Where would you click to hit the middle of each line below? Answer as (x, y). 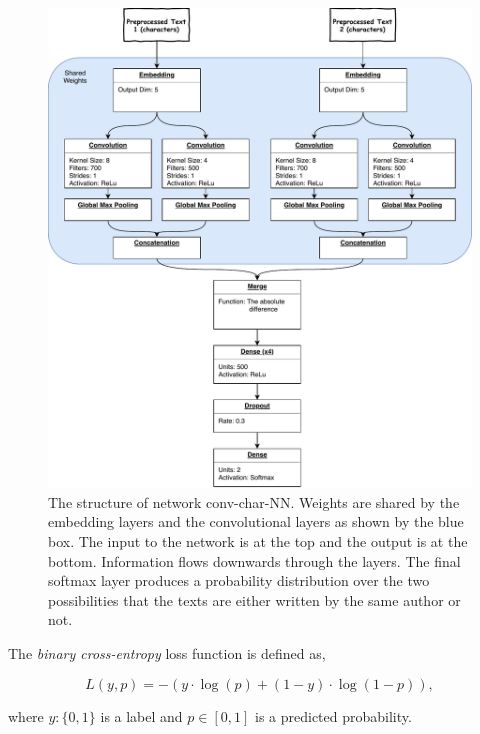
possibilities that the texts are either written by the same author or (254, 599)
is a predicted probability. (333, 715)
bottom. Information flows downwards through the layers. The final (254, 560)
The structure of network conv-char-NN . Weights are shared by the (254, 501)
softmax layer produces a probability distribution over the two (239, 580)
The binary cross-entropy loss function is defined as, (167, 653)
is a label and (141, 715)
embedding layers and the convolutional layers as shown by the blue (256, 521)
